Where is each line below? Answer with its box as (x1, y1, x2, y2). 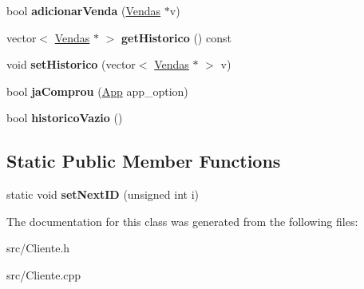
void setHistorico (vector (6, 56, 136, 73)
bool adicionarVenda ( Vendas (6, 2, 161, 18)
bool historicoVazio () (6, 109, 123, 126)
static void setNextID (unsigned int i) (6, 186, 199, 203)
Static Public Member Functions (6, 148, 281, 173)
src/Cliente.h (6, 240, 70, 256)
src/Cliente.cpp (6, 266, 81, 283)
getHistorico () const (121, 29, 231, 46)
